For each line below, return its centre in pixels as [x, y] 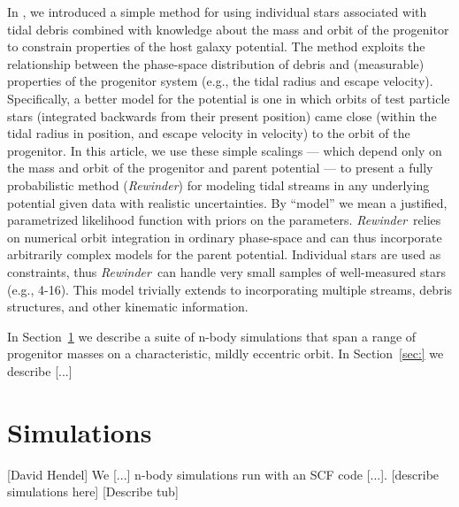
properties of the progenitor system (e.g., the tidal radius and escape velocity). [220, 81]
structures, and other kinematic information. [128, 307]
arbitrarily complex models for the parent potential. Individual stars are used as [224, 254]
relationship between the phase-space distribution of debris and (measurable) [216, 63]
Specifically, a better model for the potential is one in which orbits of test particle [229, 98]
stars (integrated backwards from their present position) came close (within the [222, 115]
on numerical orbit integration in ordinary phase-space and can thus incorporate [225, 237]
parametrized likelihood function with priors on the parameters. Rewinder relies [224, 220]
